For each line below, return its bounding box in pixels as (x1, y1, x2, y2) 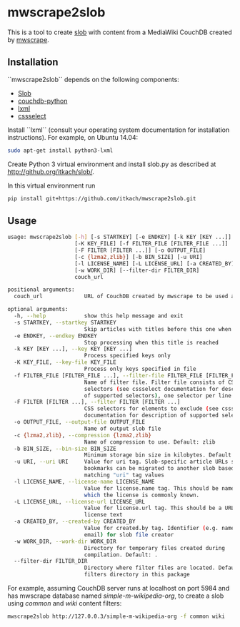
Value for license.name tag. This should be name (84, 484, 235, 492)
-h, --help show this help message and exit (14, 312, 184, 320)
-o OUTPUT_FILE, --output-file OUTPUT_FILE (14, 419, 145, 426)
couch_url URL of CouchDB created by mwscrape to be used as (14, 293, 238, 300)
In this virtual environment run (7, 181, 96, 190)
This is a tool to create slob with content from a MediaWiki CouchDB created (7, 28, 232, 36)
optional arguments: (7, 306, 69, 313)
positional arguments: (7, 286, 75, 293)
